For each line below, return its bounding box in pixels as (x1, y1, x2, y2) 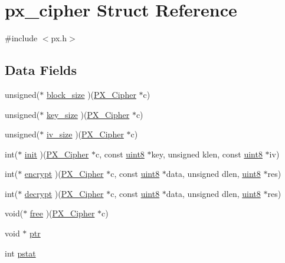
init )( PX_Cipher (24, 147, 89, 160)
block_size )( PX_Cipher (46, 88, 136, 100)
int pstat (5, 246, 36, 259)
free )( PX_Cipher (30, 207, 95, 219)
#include (5, 32, 38, 44)
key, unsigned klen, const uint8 (151, 147, 263, 160)
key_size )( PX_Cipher (46, 108, 130, 120)
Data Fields (5, 61, 77, 79)
